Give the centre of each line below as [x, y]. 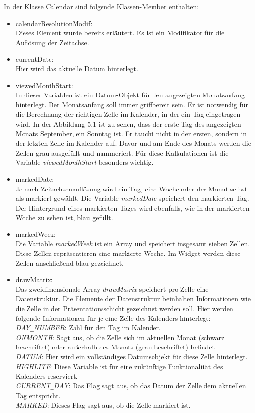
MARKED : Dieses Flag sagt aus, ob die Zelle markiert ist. [103, 405]
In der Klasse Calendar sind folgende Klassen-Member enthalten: [102, 6]
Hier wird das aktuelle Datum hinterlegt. [77, 68]
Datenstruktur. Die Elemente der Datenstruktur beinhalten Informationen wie [133, 299]
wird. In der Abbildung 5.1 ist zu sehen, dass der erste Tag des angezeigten [128, 123]
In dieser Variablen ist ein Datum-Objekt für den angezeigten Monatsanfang [130, 95]
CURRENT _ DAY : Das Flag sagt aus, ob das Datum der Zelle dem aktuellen [131, 385]
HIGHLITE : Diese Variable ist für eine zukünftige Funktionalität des [119, 366]
